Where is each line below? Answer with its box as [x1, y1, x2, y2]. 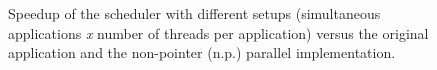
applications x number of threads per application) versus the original [8, 22, 429, 43]
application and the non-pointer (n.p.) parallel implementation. [8, 42, 396, 63]
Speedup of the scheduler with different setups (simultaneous [8, 3, 381, 23]
